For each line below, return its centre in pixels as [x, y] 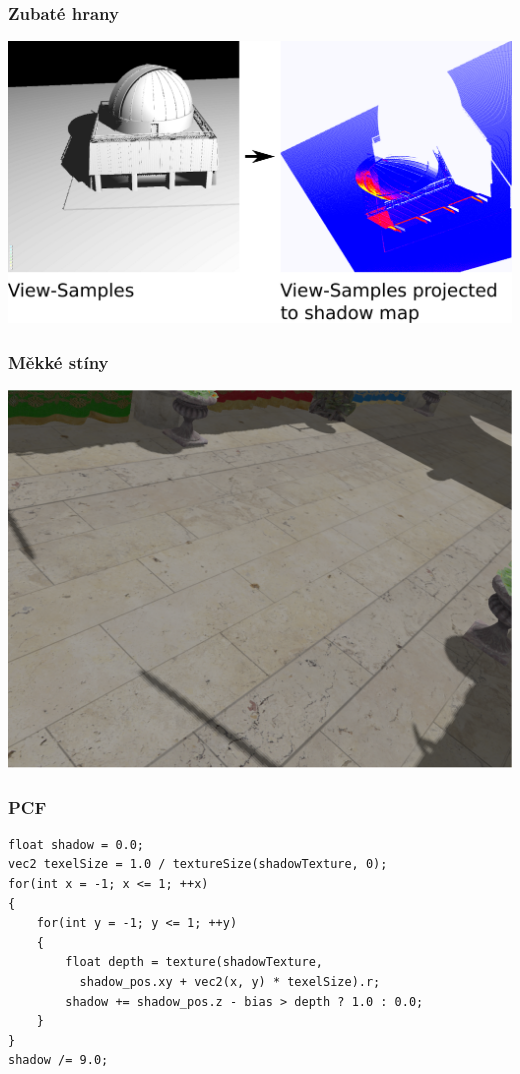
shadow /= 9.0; [58, 1060]
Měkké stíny [58, 361]
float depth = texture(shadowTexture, [194, 962]
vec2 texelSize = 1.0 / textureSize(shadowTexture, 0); [198, 864]
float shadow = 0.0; [76, 844]
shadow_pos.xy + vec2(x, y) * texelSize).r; [230, 982]
